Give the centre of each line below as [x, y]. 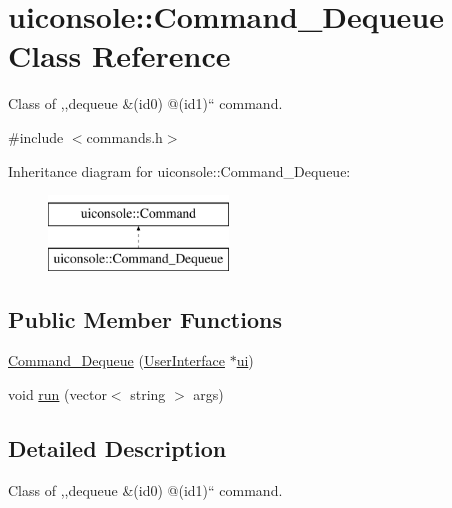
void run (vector [57, 394]
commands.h [124, 136]
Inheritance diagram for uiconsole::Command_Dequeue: [179, 170]
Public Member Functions [145, 318]
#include [36, 136]
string [148, 394]
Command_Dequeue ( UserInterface [116, 360]
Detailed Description [117, 448]
